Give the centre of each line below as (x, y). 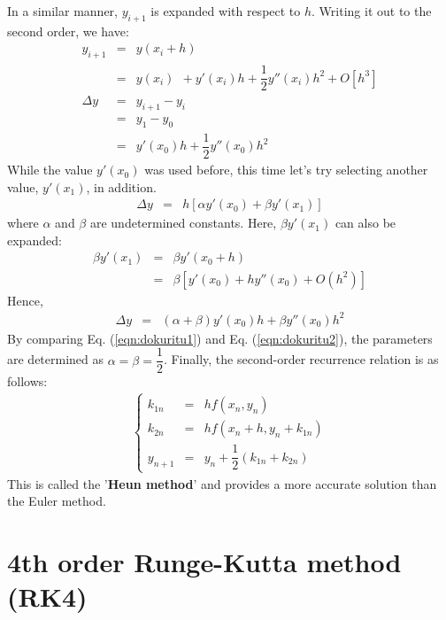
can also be (365, 223)
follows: (27, 381)
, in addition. (121, 186)
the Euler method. (57, 501)
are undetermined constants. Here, (183, 223)
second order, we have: (68, 31)
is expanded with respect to (226, 11)
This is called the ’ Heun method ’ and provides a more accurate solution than (222, 483)
